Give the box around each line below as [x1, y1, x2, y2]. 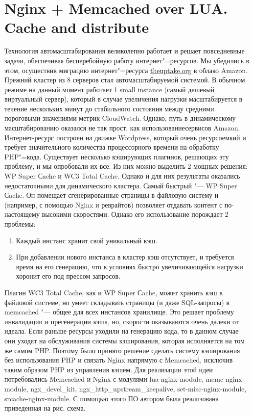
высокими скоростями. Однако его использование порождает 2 [42, 209, 229, 219]
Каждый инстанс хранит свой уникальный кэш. [16, 235, 158, 245]
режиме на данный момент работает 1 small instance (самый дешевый [4, 84, 215, 94]
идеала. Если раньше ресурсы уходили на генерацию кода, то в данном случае [4, 326, 239, 336]
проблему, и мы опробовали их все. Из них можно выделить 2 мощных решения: [4, 161, 248, 171]
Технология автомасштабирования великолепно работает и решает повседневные [4, 46, 245, 56]
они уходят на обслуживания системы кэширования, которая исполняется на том [4, 335, 245, 345]
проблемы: [4, 219, 36, 229]
